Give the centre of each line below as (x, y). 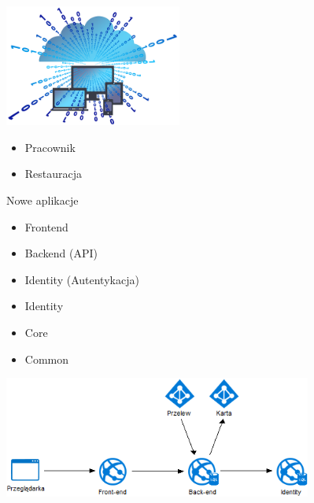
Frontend (46, 226)
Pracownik (50, 147)
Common (47, 359)
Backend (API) (61, 253)
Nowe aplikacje (42, 200)
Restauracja (54, 174)
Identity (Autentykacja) (82, 279)
